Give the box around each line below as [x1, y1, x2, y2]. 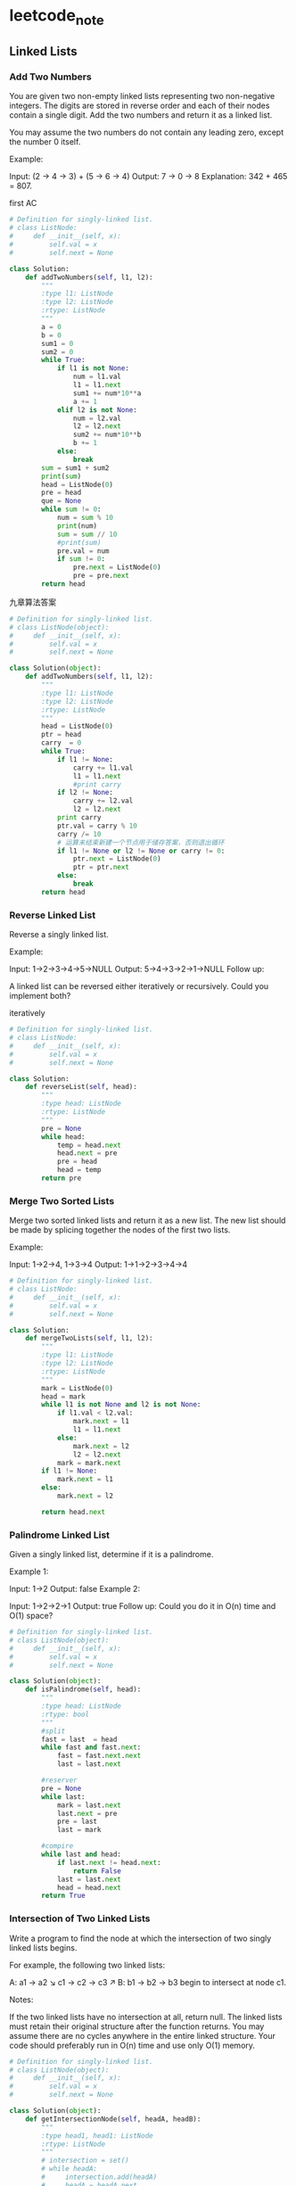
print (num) [56, 521, 98, 531]
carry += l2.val [72, 796, 134, 805]
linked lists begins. [9, 1942, 78, 1953]
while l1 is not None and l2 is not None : [41, 1400, 201, 1409]
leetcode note [9, 5, 104, 29]
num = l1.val [72, 372, 122, 382]
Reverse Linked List [9, 909, 96, 921]
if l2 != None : [56, 788, 114, 797]
